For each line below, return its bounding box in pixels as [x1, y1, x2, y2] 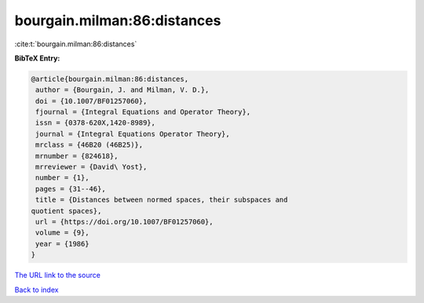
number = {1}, [35, 173, 90, 182]
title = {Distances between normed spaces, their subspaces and [35, 195, 288, 204]
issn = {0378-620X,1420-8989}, [35, 119, 156, 127]
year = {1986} [35, 239, 90, 248]
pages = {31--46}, [35, 184, 106, 193]
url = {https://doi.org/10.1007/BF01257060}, [35, 217, 214, 226]
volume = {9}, [35, 228, 90, 237]
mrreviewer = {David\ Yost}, [35, 162, 148, 172]
